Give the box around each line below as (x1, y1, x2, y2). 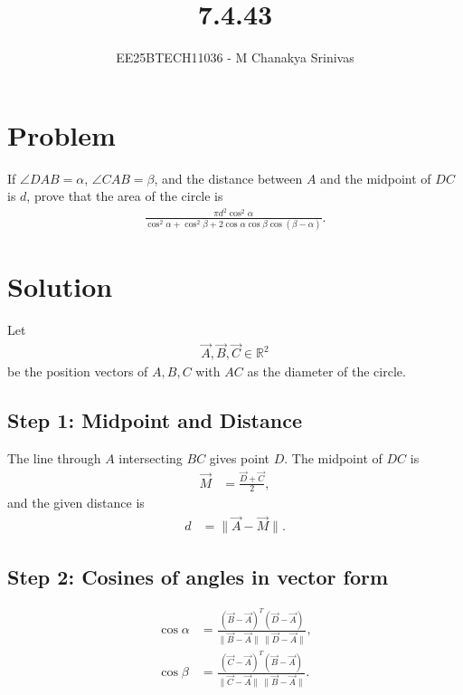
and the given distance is (7, 493, 145, 512)
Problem (7, 116, 116, 153)
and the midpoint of (320, 168, 431, 187)
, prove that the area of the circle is (26, 186, 223, 205)
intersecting (118, 449, 183, 468)
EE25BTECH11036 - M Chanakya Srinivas (116, 48, 354, 67)
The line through (7, 449, 101, 468)
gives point (209, 449, 270, 468)
